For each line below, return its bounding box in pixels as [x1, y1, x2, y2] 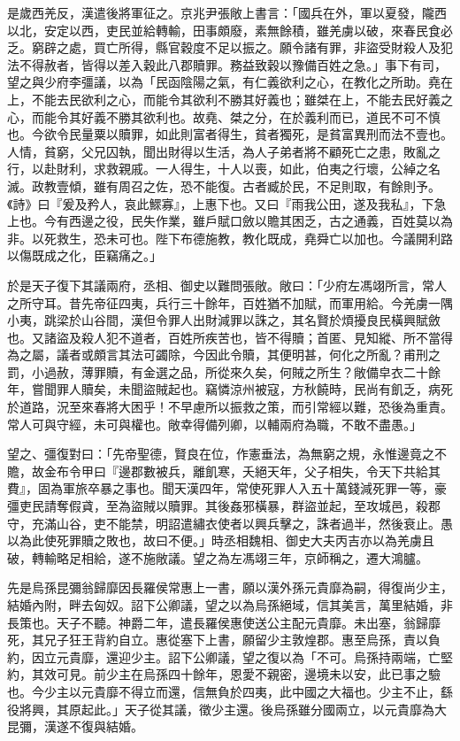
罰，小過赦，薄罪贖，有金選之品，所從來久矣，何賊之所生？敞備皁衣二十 [7, 362, 428, 381]
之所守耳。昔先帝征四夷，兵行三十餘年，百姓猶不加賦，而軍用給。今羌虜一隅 [7, 293, 453, 312]
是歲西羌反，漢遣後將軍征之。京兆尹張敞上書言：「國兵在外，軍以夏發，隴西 [7, 4, 447, 21]
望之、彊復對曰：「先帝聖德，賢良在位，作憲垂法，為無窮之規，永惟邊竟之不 [7, 444, 447, 463]
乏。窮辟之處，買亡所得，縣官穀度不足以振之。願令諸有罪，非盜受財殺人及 [7, 38, 441, 57]
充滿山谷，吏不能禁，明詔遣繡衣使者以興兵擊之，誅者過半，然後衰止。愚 [31, 513, 453, 532]
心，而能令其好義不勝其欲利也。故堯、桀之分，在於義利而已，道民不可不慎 [7, 107, 441, 126]
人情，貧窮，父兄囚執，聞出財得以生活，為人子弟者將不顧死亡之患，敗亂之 [7, 142, 441, 160]
